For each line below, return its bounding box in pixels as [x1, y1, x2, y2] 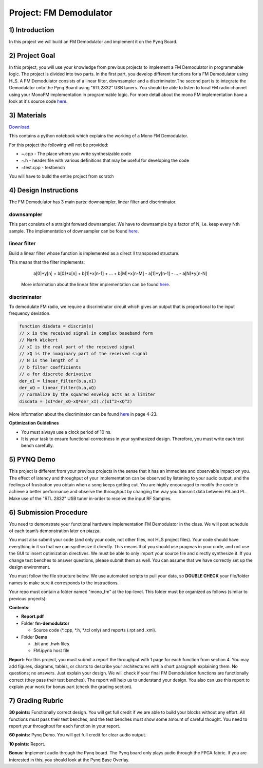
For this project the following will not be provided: [9, 142, 109, 148]
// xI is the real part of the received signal [19, 344, 135, 349]
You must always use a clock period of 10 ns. [21, 429, 112, 435]
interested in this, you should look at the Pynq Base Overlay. [9, 757, 130, 763]
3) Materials [9, 111, 47, 119]
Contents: [9, 604, 30, 610]
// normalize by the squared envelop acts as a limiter [19, 392, 156, 397]
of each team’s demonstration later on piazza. [9, 528, 101, 534]
